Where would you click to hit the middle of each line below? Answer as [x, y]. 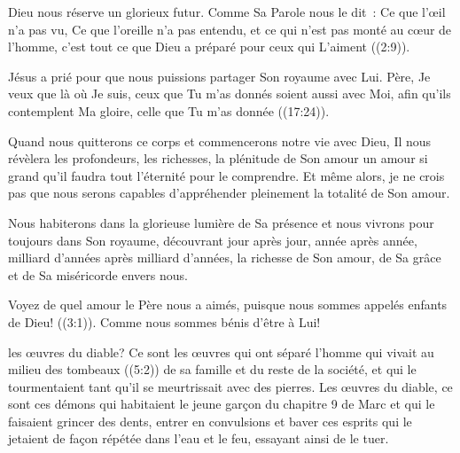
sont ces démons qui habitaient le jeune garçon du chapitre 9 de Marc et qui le [222, 404]
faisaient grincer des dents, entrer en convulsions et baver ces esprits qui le [210, 421]
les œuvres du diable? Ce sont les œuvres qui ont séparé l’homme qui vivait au [221, 351]
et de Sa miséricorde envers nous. [98, 274]
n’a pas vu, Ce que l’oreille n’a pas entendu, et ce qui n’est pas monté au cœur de [230, 29]
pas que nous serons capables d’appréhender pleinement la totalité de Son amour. [229, 193]
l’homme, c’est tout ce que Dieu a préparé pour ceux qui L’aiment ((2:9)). [209, 47]
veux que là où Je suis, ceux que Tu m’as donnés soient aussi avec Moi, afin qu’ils [230, 94]
